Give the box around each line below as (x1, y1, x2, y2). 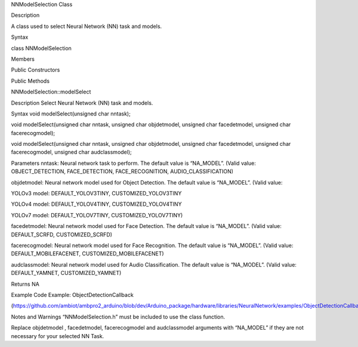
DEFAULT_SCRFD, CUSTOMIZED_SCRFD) (11, 231, 113, 238)
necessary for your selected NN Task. (11, 332, 104, 339)
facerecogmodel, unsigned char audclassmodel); (11, 149, 132, 156)
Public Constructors (11, 66, 60, 74)
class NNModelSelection (11, 45, 72, 52)
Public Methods (11, 77, 50, 85)
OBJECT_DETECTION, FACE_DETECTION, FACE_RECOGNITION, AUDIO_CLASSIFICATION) (11, 168, 234, 175)
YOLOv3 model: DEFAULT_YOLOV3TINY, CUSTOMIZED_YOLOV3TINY (11, 190, 182, 197)
